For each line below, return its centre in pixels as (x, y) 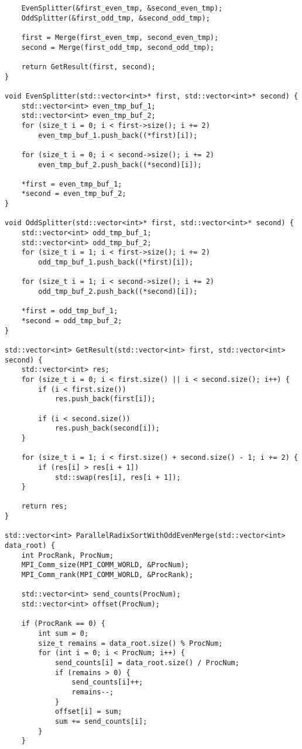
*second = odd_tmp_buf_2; (72, 321)
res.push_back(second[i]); (107, 428)
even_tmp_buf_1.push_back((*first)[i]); (118, 135)
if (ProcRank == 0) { (63, 624)
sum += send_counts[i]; (101, 721)
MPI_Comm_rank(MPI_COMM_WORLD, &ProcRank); (107, 575)
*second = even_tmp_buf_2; (74, 194)
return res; (44, 506)
